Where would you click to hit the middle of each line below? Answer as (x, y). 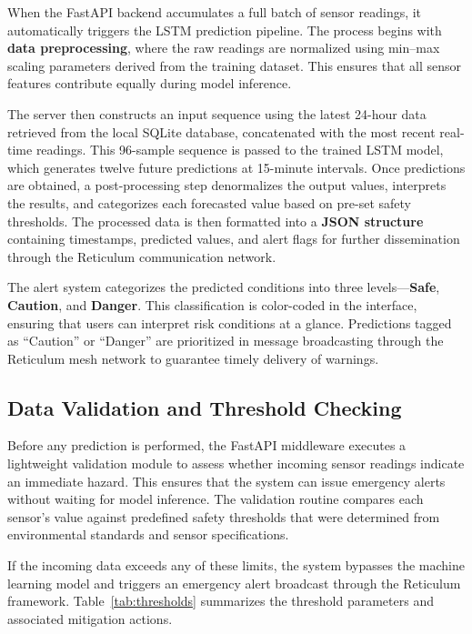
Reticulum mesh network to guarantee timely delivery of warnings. (193, 358)
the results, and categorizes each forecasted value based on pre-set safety (209, 202)
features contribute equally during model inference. (150, 83)
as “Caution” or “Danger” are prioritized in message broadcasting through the (226, 341)
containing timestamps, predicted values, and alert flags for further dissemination (234, 239)
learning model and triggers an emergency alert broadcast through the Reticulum (234, 583)
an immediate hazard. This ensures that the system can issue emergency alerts (226, 481)
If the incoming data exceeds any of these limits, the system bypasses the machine (236, 565)
